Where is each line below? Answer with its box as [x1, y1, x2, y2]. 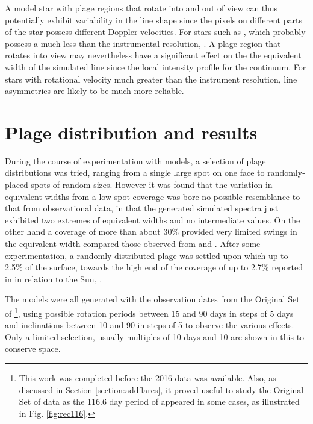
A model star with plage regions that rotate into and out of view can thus [5, 2, 278, 14]
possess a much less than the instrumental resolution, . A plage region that [5, 37, 281, 49]
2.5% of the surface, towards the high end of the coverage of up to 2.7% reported [5, 261, 303, 273]
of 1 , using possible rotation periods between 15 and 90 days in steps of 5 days [5, 305, 294, 319]
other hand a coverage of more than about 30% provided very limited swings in [5, 225, 297, 238]
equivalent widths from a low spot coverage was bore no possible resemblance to [5, 190, 300, 202]
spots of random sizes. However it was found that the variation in [31, 178, 273, 191]
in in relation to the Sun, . [5, 272, 102, 285]
